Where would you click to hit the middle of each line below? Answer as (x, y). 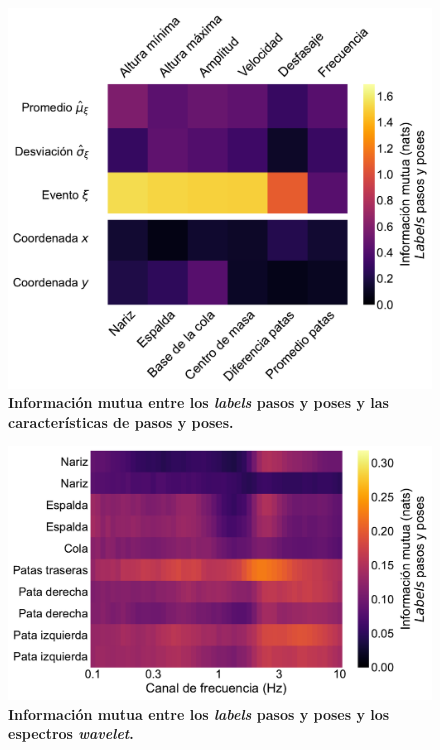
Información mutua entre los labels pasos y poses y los (199, 713)
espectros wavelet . (71, 733)
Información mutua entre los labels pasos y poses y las (198, 402)
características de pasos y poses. (121, 421)
